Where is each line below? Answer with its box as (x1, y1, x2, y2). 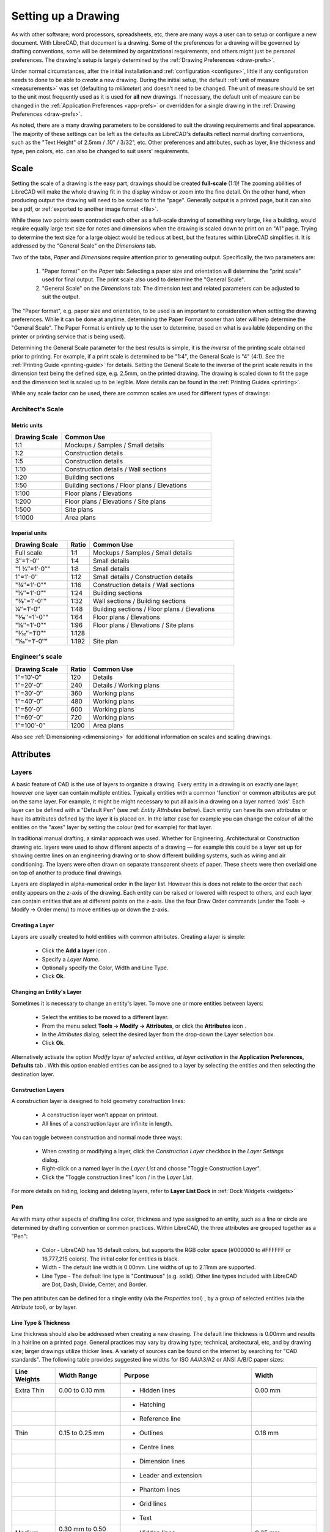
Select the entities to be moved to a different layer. (42, 1014, 169, 1021)
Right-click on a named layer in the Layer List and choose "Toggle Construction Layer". (42, 1165, 261, 1172)
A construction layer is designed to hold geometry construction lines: (11, 1097, 186, 1104)
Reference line (139, 1414, 182, 1423)
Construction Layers (11, 1086, 65, 1093)
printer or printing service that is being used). (11, 333, 126, 340)
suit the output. (42, 293, 81, 300)
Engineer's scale (11, 653, 62, 661)
